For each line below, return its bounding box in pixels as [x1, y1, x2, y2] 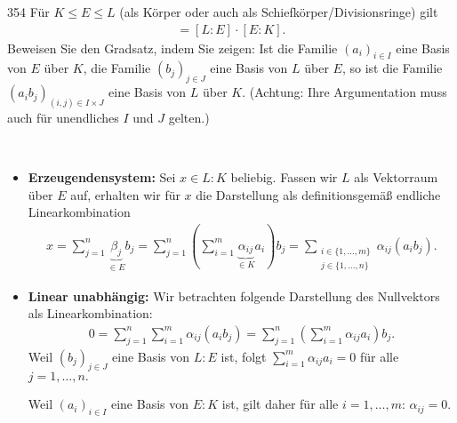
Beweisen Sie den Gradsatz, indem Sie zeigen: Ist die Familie [7, 38, 338, 57]
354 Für [7, 3, 50, 20]
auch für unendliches [7, 108, 119, 127]
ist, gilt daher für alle [221, 395, 339, 413]
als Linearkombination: [28, 304, 153, 323]
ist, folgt [220, 347, 267, 365]
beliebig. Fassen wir [230, 168, 338, 187]
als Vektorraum [354, 168, 438, 187]
